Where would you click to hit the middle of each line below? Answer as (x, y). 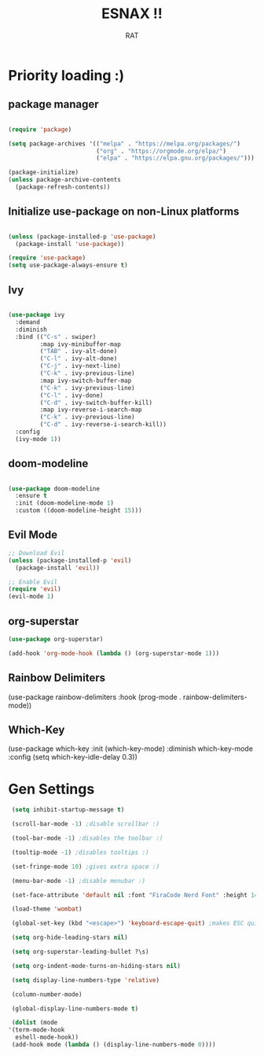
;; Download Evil (37, 553)
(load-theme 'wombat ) (47, 909)
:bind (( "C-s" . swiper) (56, 337)
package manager (54, 104)
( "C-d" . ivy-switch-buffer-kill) (96, 403)
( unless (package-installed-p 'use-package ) (82, 237)
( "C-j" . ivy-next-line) (81, 366)
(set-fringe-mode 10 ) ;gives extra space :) (85, 867)
